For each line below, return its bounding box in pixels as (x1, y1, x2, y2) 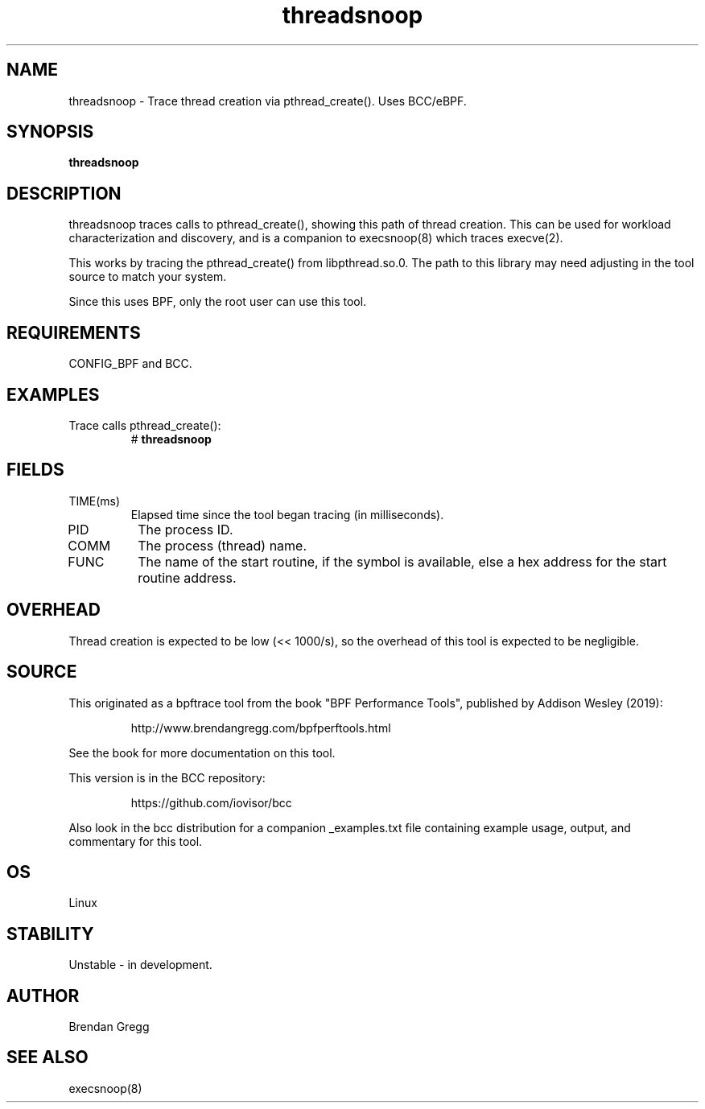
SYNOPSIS (6, 122, 94, 142)
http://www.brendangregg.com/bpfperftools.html (130, 720, 391, 735)
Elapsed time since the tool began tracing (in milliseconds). (130, 507, 444, 522)
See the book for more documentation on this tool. (68, 745, 336, 760)
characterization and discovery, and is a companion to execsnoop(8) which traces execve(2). (68, 231, 563, 245)
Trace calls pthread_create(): (68, 418, 221, 432)
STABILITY (6, 923, 94, 944)
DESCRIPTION (6, 183, 122, 204)
